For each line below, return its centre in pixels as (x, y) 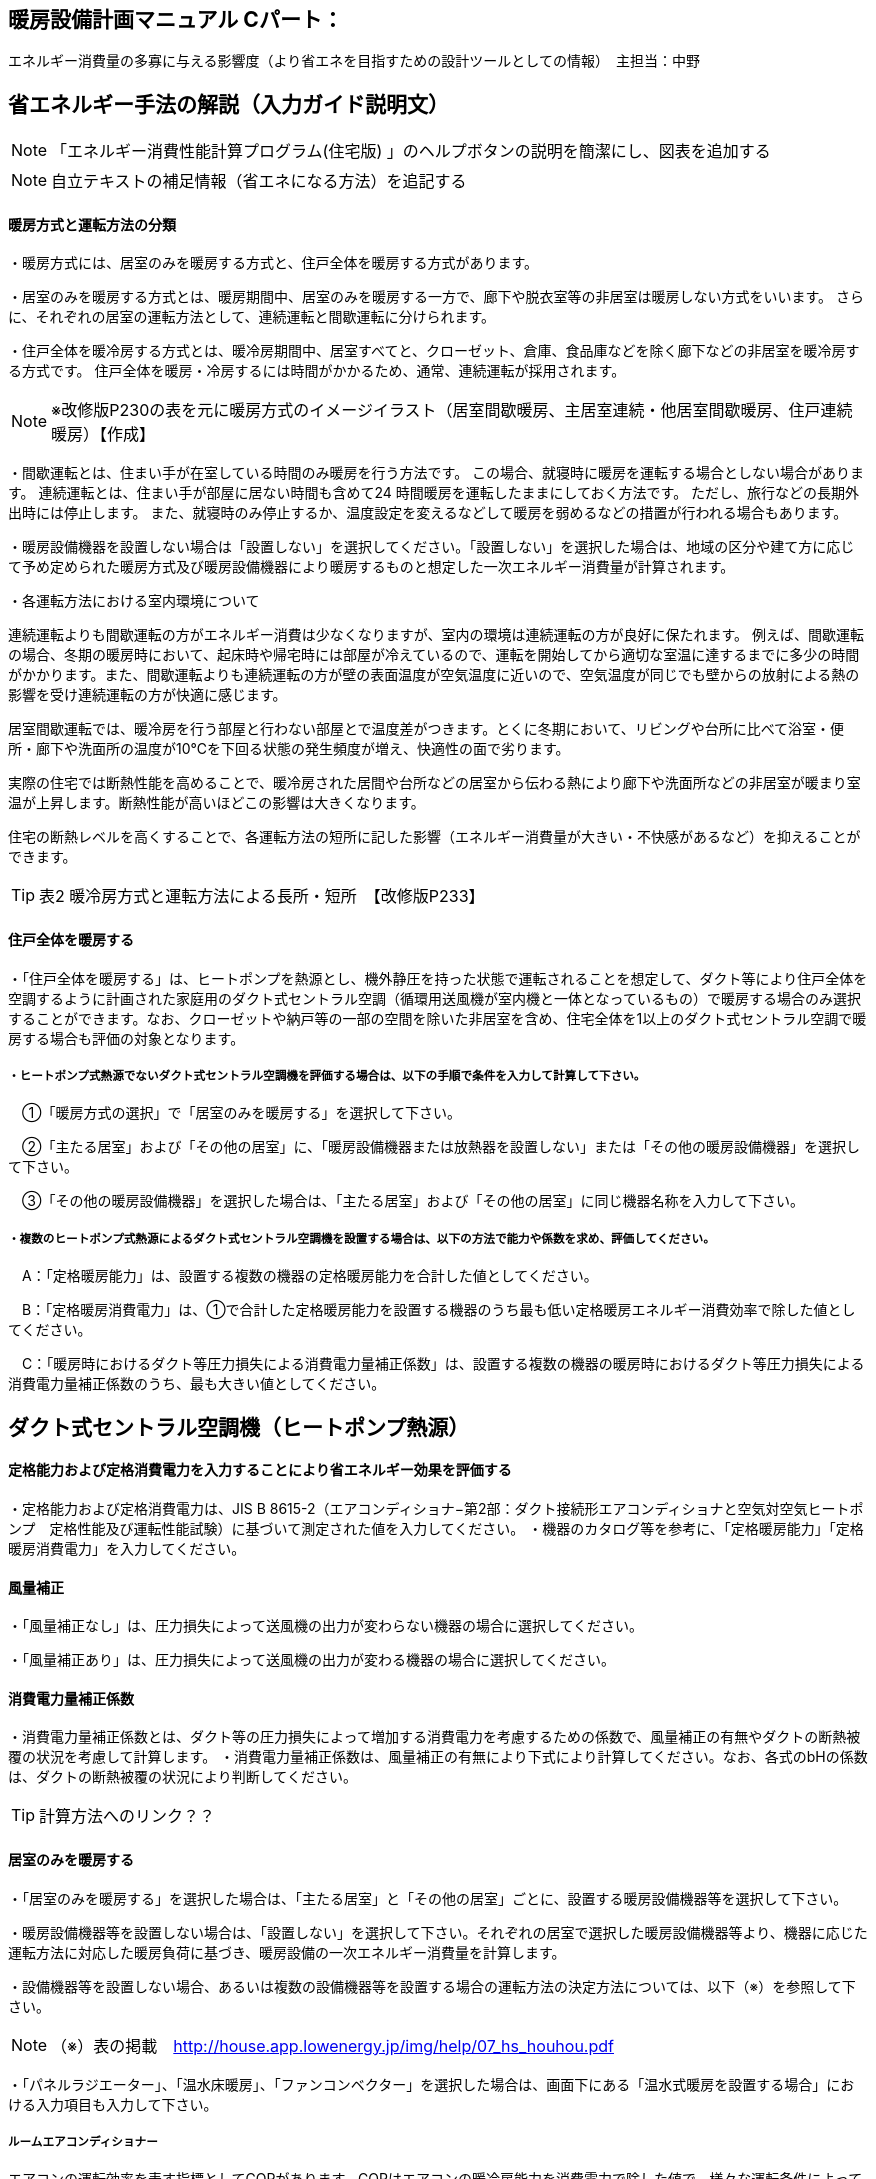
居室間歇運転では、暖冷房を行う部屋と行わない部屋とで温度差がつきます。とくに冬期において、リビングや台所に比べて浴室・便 (426, 729)
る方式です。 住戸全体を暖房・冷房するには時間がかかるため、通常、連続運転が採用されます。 (317, 371)
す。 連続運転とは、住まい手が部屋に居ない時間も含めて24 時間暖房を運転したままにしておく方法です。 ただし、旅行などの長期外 (434, 493)
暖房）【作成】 (103, 434)
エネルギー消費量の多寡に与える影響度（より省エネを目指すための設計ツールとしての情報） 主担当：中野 (354, 61)
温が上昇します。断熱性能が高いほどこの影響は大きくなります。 (216, 803)
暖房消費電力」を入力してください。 (127, 1548)
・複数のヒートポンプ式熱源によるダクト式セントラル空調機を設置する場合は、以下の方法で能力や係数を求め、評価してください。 (361, 1238)
